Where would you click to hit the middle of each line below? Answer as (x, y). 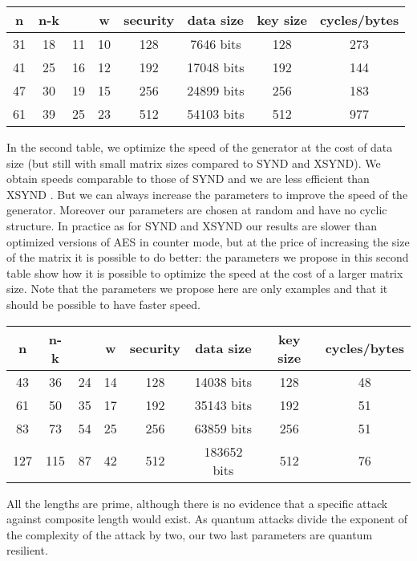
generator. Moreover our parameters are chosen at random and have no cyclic (197, 210)
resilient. (27, 550)
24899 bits (216, 90)
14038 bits (223, 381)
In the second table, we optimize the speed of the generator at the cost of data (200, 147)
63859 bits (223, 428)
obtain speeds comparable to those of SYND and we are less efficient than (188, 179)
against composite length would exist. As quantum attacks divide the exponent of (207, 519)
